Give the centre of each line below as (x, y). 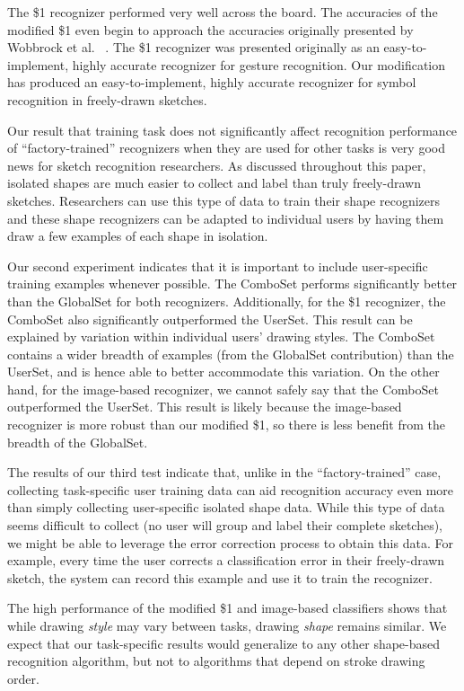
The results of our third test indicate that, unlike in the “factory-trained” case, (224, 472)
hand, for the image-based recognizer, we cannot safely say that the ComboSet (223, 389)
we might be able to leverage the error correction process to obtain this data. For (230, 542)
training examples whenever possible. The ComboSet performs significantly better (232, 283)
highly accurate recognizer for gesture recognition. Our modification (259, 64)
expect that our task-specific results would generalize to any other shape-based (224, 643)
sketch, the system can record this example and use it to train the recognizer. (220, 577)
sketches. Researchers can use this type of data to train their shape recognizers (224, 200)
